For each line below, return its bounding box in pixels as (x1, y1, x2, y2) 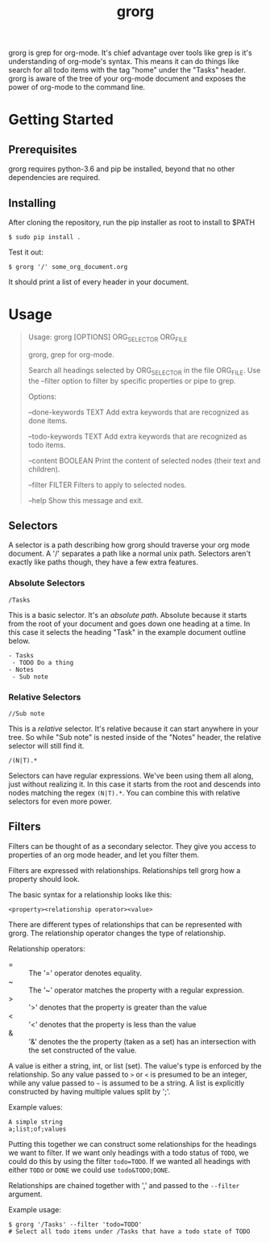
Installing (8, 196, 56, 210)
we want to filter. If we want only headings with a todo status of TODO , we (8, 1148, 249, 1157)
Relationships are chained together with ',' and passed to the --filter (8, 1180, 240, 1190)
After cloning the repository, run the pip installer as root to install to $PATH (8, 217, 255, 227)
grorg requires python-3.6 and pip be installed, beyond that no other (8, 164, 235, 174)
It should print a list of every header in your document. (8, 277, 189, 287)
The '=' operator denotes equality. (28, 968, 143, 977)
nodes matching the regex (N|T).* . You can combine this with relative (8, 787, 240, 797)
